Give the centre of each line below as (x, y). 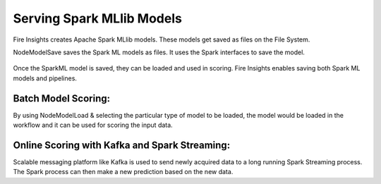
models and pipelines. (45, 78)
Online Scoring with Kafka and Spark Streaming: (122, 145)
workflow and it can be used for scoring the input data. (93, 125)
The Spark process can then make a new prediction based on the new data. (123, 172)
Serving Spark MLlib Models (98, 18)
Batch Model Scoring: (62, 98)
